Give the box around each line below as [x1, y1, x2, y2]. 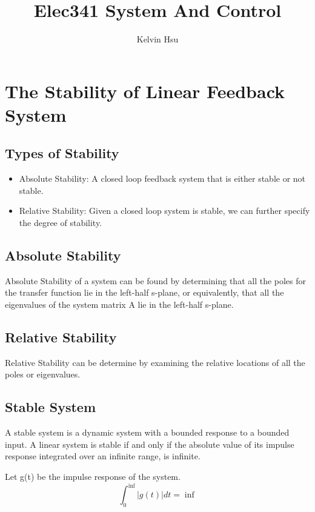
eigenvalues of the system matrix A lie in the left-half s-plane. [5, 298, 234, 311]
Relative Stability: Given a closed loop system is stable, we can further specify [19, 204, 310, 217]
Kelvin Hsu [136, 33, 179, 45]
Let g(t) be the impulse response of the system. [5, 470, 181, 483]
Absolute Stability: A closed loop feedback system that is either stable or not [19, 172, 306, 185]
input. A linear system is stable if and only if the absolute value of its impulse [5, 437, 294, 450]
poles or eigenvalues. [5, 368, 81, 381]
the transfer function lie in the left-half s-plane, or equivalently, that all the [5, 286, 284, 299]
